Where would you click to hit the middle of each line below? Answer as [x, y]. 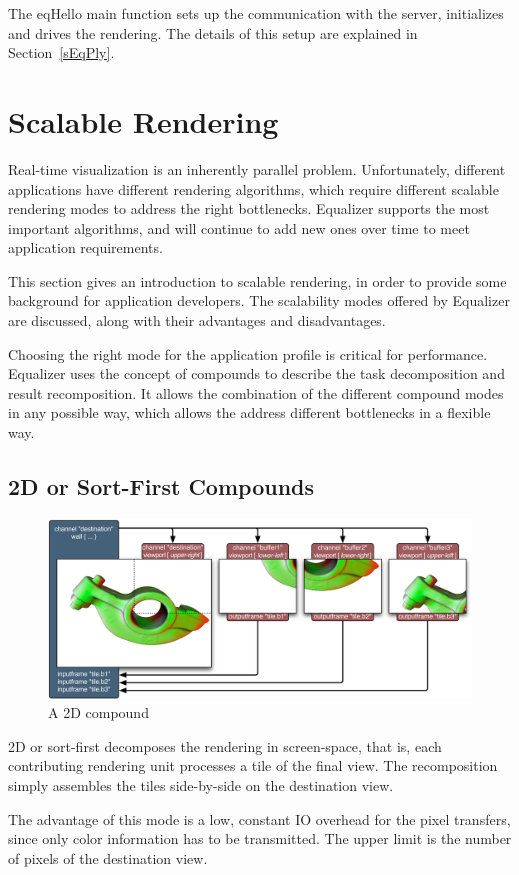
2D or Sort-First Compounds [161, 486]
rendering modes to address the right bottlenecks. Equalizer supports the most [249, 208]
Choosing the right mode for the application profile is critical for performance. [248, 353]
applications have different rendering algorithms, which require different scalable [253, 188]
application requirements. [85, 247]
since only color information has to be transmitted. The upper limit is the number [260, 838]
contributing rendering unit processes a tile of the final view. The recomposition [253, 765]
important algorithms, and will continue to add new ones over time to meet [239, 227]
